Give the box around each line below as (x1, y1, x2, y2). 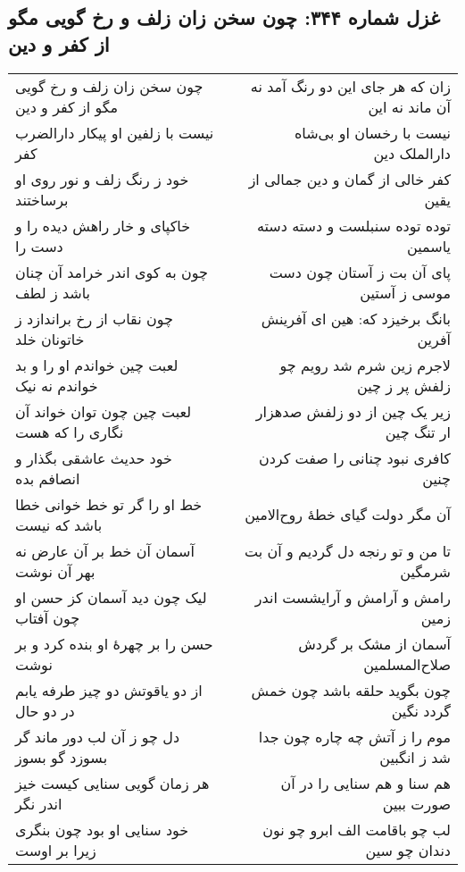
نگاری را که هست (15, 421, 124, 442)
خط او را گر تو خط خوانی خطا (15, 493, 203, 515)
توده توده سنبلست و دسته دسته (256, 214, 451, 236)
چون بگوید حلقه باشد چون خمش (251, 679, 451, 700)
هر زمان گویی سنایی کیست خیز (15, 772, 210, 793)
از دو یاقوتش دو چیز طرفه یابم (15, 679, 203, 700)
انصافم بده (15, 467, 80, 489)
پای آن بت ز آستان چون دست (269, 261, 451, 282)
